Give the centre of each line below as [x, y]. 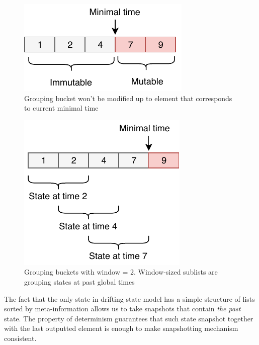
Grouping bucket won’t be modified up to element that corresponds [128, 98]
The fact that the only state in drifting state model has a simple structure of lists [129, 298]
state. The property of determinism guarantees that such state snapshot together [129, 318]
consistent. [20, 338]
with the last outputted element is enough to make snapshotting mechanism [121, 328]
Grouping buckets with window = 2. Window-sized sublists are [121, 272]
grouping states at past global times [79, 281]
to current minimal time [61, 108]
